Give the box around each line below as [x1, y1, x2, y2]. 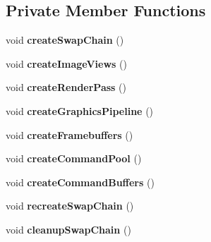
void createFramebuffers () [6, 127, 133, 142]
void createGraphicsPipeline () [6, 103, 154, 118]
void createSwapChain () [6, 32, 124, 47]
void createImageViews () [6, 56, 127, 71]
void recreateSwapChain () [6, 198, 134, 213]
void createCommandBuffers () [6, 174, 155, 189]
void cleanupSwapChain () [6, 222, 131, 236]
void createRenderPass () [6, 80, 126, 95]
